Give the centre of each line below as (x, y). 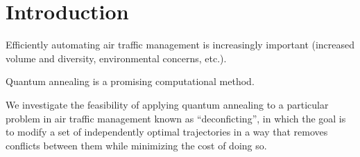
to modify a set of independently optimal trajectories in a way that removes (167, 132)
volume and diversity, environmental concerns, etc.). (116, 58)
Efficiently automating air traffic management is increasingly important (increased (180, 45)
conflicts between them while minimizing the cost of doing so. (136, 145)
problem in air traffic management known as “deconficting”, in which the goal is (176, 118)
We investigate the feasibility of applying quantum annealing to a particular (167, 104)
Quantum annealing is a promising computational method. (130, 81)
